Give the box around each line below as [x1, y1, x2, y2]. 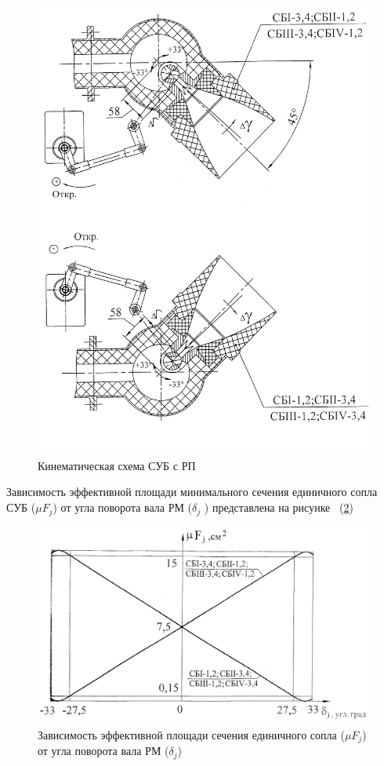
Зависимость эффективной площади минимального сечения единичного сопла [6, 483, 378, 500]
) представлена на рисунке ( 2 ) [204, 499, 353, 516]
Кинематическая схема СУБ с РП [38, 457, 196, 473]
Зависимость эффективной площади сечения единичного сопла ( [38, 726, 345, 742]
